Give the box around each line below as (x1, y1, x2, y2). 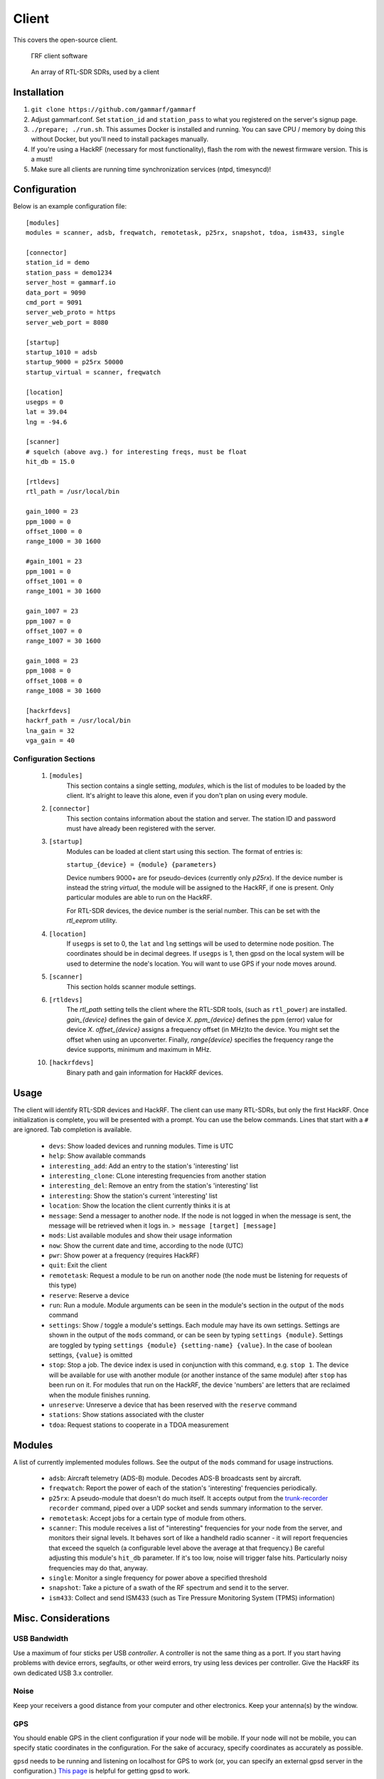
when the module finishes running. (48, 1390, 151, 1399)
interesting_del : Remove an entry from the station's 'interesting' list (48, 1181, 259, 1190)
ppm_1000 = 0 (26, 517, 71, 526)
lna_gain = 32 (26, 727, 75, 734)
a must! (31, 155, 53, 164)
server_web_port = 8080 (26, 318, 109, 327)
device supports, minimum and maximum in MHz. (66, 1045, 212, 1053)
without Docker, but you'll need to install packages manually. (31, 135, 209, 144)
